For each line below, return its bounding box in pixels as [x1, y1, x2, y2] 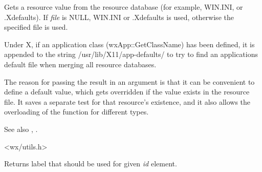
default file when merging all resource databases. [4, 59, 157, 69]
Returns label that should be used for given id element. [4, 158, 177, 169]
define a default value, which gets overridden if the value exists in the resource [4, 86, 250, 97]
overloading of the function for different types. [4, 106, 149, 117]
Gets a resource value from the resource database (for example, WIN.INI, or [4, 2, 243, 12]
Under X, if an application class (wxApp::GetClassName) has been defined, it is [4, 39, 255, 49]
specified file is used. [4, 22, 68, 32]
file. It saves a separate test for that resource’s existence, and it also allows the [4, 96, 251, 107]
